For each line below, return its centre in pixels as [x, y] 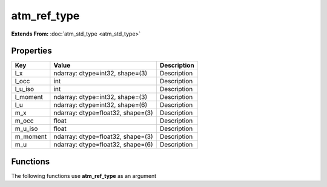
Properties [31, 51]
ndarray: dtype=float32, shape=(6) [104, 145]
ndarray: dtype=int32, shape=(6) [101, 105]
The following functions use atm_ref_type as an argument [84, 176]
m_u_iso [26, 128]
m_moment [31, 137]
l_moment [29, 97]
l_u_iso [25, 89]
